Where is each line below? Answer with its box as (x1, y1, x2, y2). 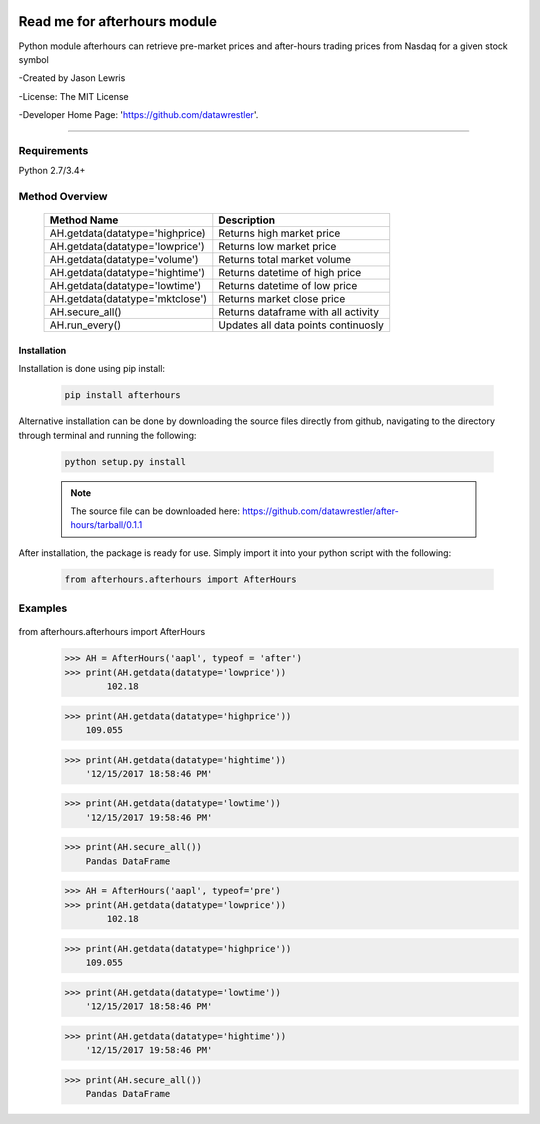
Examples (18, 601, 68, 615)
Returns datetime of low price (218, 279, 358, 293)
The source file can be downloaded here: (70, 505, 240, 517)
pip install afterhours (64, 390, 182, 401)
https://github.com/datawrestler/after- (241, 505, 399, 517)
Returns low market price (218, 240, 337, 254)
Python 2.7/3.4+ (18, 165, 86, 177)
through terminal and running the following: (18, 429, 197, 441)
